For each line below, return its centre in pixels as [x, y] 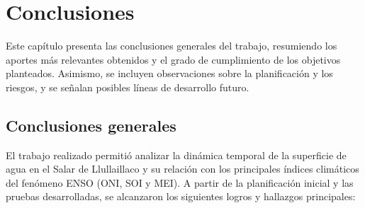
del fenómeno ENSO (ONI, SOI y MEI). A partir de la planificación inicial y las [180, 182]
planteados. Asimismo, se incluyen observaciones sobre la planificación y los [169, 73]
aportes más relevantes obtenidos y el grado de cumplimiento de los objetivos [173, 59]
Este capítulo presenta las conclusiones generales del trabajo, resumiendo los [172, 46]
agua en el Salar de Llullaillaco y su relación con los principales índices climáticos [182, 169]
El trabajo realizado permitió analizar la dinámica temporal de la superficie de [176, 155]
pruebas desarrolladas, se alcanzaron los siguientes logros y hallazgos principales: [181, 196]
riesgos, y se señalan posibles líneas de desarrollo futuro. [128, 87]
